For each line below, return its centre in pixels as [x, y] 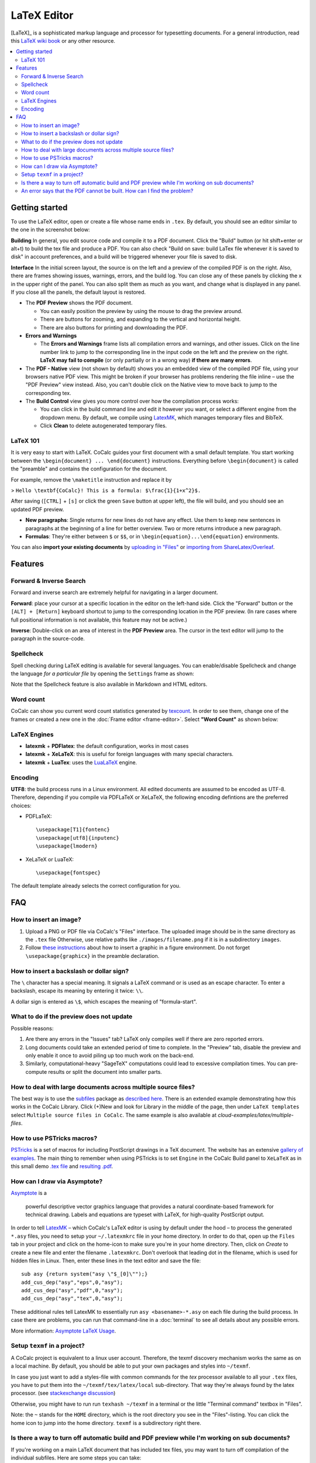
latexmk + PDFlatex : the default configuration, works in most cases [107, 746]
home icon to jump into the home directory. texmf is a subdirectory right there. [106, 1423]
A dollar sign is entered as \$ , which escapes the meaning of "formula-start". [104, 1001]
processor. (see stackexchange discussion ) [63, 1393]
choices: [21, 805]
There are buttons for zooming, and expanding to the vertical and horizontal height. [140, 320]
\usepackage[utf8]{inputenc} [78, 838]
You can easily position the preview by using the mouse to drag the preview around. [141, 311]
